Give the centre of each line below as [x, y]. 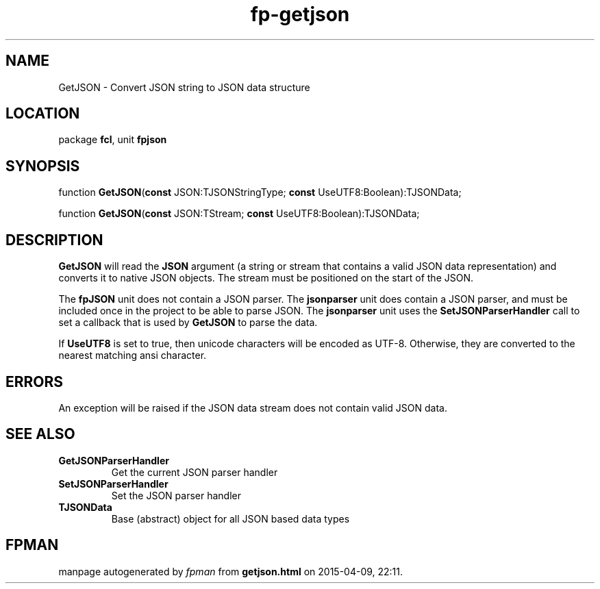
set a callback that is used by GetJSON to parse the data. [188, 323]
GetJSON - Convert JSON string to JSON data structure [184, 87]
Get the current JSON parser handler [195, 472]
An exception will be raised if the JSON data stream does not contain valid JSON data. [253, 408]
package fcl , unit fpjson [113, 140]
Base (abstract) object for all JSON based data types [230, 518]
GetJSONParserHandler [114, 460]
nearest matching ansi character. [133, 355]
